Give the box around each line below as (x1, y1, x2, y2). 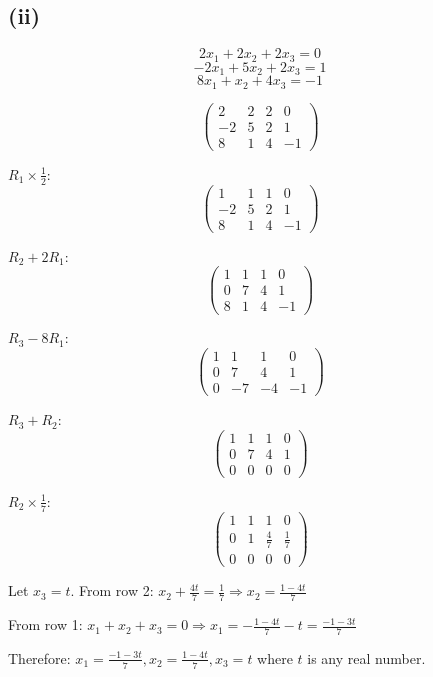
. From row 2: (70, 580, 154, 601)
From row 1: (8, 614, 83, 635)
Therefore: (8, 647, 71, 668)
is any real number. (307, 647, 426, 668)
